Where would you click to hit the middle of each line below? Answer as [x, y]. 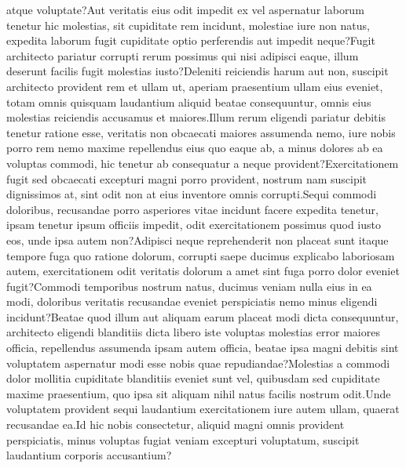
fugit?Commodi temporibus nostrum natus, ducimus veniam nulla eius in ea [189, 286]
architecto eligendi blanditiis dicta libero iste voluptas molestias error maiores [193, 332]
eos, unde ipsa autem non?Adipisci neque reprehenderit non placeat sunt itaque [198, 239]
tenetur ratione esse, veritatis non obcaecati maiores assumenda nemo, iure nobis [201, 132]
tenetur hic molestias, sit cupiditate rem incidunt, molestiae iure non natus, [188, 25]
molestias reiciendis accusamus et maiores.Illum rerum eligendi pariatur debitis [196, 117]
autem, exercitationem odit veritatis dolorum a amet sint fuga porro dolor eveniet [203, 271]
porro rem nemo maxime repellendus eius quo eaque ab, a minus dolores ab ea [195, 148]
